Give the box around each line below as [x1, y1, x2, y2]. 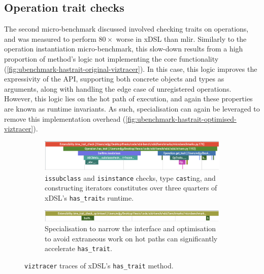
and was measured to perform [4, 33, 96, 44]
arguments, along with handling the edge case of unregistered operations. [4, 83, 232, 94]
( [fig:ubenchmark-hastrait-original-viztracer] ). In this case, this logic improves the [4, 63, 257, 74]
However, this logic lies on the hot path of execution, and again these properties [4, 93, 253, 104]
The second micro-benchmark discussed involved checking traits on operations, [4, 23, 249, 34]
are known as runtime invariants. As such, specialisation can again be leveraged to [4, 103, 260, 114]
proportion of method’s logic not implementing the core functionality [4, 53, 219, 64]
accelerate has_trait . [45, 243, 112, 254]
